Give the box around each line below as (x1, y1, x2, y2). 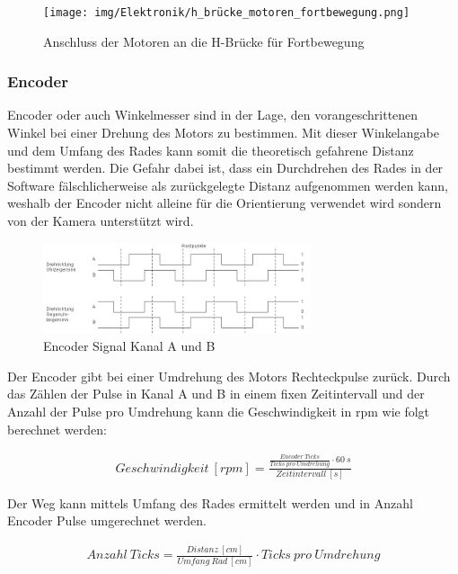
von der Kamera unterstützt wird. (7, 211, 194, 230)
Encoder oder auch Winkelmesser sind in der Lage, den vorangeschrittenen (7, 105, 418, 124)
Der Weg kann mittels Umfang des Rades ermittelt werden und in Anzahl (7, 493, 413, 512)
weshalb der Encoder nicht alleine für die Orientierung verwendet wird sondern (7, 193, 442, 212)
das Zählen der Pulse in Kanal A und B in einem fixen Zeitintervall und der (7, 384, 425, 403)
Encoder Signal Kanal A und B (43, 336, 216, 355)
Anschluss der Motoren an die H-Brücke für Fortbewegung (43, 31, 365, 50)
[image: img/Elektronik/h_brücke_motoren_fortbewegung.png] (43, 6, 410, 19)
